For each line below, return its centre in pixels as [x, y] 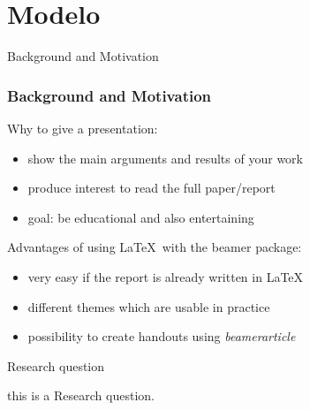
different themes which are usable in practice [149, 306]
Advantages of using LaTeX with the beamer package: [155, 247]
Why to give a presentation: [83, 128]
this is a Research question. [81, 395]
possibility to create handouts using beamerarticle [162, 336]
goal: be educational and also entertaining [141, 217]
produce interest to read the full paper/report [151, 188]
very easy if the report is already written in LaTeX [166, 276]
